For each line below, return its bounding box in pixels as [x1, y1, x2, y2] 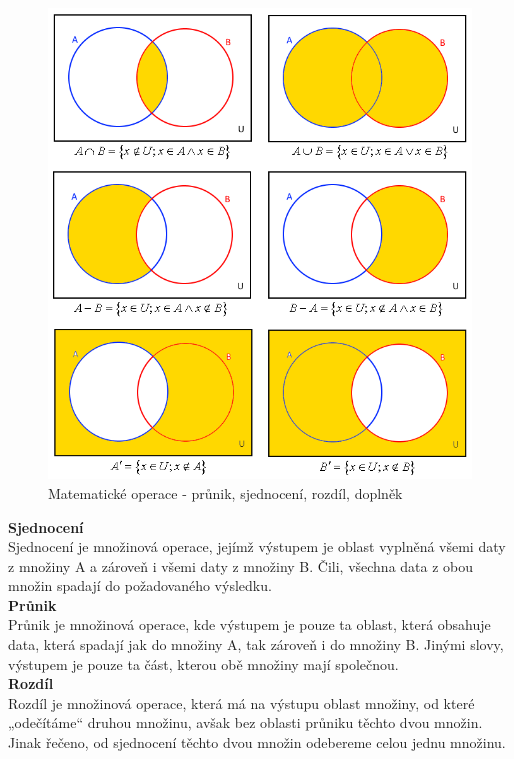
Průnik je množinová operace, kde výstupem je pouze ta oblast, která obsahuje [8, 614, 491, 635]
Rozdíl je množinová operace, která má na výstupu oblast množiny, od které [8, 692, 475, 713]
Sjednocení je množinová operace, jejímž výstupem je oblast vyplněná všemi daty [8, 536, 506, 557]
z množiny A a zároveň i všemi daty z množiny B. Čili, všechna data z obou [8, 555, 474, 576]
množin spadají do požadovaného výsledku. [8, 575, 272, 596]
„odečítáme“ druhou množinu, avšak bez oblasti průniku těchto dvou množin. [8, 712, 483, 733]
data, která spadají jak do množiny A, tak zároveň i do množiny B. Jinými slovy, [8, 634, 504, 655]
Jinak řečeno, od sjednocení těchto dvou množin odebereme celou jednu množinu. [8, 732, 506, 753]
